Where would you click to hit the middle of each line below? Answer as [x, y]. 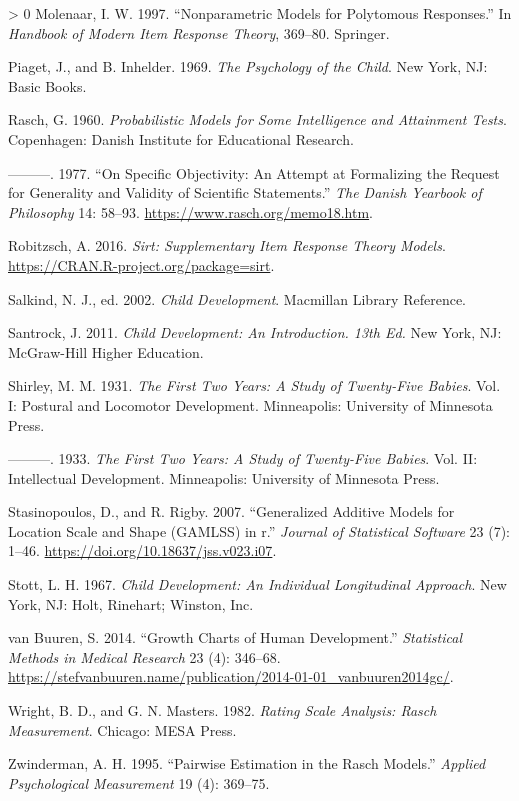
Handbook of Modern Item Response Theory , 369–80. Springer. [199, 32]
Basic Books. [47, 85]
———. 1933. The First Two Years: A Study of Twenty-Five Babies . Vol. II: [243, 458]
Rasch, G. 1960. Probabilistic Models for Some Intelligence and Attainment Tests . [257, 119]
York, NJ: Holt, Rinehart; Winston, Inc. [131, 603]
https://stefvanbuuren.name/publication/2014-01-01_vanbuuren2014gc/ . [231, 676]
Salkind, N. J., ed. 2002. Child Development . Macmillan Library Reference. [237, 298]
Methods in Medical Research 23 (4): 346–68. [144, 656]
